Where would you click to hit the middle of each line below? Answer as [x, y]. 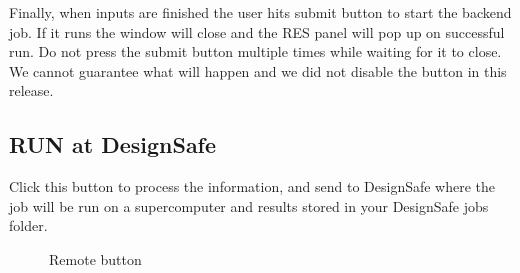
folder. [28, 225]
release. [31, 90]
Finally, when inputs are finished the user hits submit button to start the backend [260, 12]
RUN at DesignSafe [113, 144]
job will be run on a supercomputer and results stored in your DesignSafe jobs [249, 205]
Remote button [95, 258]
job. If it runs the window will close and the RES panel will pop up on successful [257, 31]
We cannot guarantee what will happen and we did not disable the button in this [258, 70]
